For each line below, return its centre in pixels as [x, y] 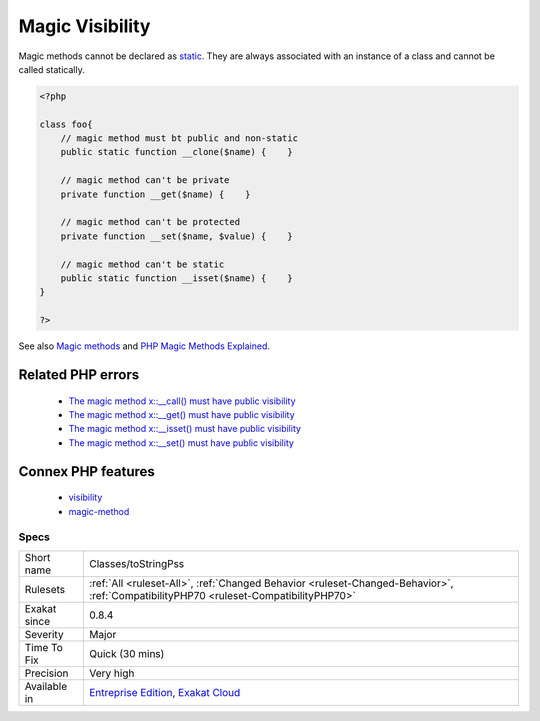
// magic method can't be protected [150, 222]
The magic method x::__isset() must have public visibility [185, 429]
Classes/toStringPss [136, 563]
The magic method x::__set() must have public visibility [181, 442]
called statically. [51, 69]
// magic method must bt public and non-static [179, 138]
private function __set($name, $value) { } [177, 236]
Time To [44, 647]
